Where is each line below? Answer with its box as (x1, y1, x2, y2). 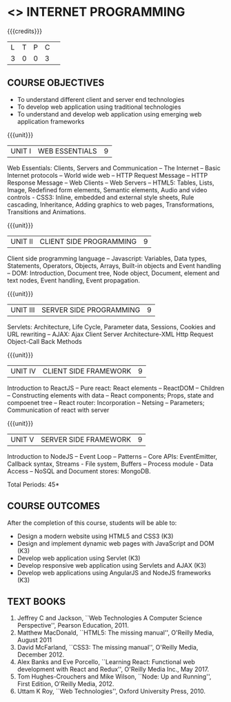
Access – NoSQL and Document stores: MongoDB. (7, 466, 151, 475)
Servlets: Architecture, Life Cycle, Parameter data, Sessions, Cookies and (7, 322, 216, 331)
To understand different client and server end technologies (17, 95, 185, 103)
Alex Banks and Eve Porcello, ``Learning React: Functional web (17, 658, 195, 666)
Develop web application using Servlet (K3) (17, 554, 141, 562)
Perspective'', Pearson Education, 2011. (17, 621, 129, 630)
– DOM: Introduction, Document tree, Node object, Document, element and (7, 269, 220, 277)
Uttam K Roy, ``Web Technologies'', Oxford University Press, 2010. (17, 687, 205, 696)
